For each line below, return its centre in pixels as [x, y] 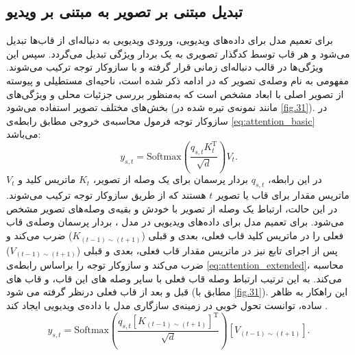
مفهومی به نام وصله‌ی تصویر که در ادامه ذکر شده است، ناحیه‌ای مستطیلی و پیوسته [177, 80]
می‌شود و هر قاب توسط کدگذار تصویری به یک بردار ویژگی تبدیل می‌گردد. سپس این [178, 53]
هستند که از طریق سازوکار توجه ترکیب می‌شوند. [106, 195]
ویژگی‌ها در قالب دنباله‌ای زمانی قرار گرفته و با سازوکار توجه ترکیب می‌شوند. [165, 67]
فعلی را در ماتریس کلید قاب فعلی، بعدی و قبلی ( [243, 235]
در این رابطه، [295, 179]
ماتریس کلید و [47, 179]
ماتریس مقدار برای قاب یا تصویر [282, 195]
